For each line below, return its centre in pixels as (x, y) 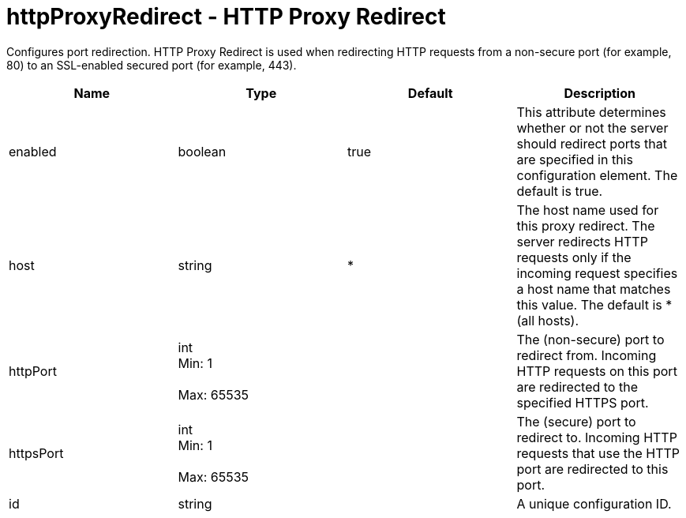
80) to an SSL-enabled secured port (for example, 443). (152, 65)
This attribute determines (591, 112)
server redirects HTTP (582, 241)
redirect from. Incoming (587, 355)
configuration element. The (597, 175)
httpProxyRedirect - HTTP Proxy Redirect (226, 17)
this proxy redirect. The (586, 225)
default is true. (560, 191)
